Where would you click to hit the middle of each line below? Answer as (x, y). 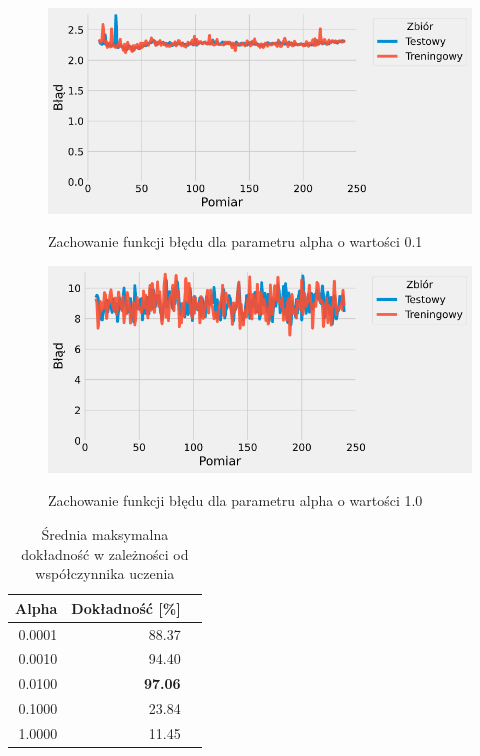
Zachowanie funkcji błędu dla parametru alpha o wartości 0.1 (235, 241)
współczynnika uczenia (105, 573)
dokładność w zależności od (105, 553)
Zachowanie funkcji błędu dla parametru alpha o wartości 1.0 (235, 500)
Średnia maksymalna (105, 533)
